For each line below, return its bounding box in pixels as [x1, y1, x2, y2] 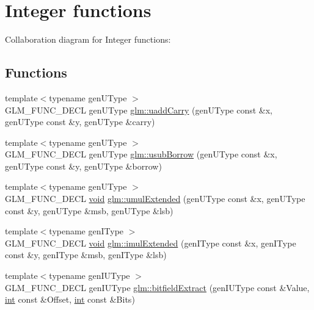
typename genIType [49, 225, 124, 237]
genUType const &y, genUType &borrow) [5, 159, 162, 172]
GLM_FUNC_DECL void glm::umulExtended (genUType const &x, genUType [5, 192, 305, 205]
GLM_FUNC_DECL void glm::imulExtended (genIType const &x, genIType [5, 236, 296, 249]
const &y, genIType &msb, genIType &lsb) [5, 248, 167, 261]
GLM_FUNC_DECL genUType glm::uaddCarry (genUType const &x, [5, 103, 272, 116]
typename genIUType [49, 269, 130, 282]
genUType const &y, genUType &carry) [5, 115, 155, 128]
